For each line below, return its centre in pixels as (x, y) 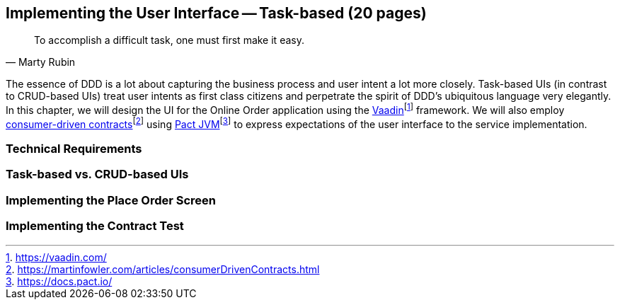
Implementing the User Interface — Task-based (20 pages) (216, 13)
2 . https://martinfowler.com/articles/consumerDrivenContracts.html (163, 269)
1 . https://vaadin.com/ (56, 257)
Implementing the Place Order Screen (111, 200)
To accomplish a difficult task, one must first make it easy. (169, 40)
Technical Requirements (74, 149)
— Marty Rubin (41, 62)
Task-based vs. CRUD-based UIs (97, 174)
